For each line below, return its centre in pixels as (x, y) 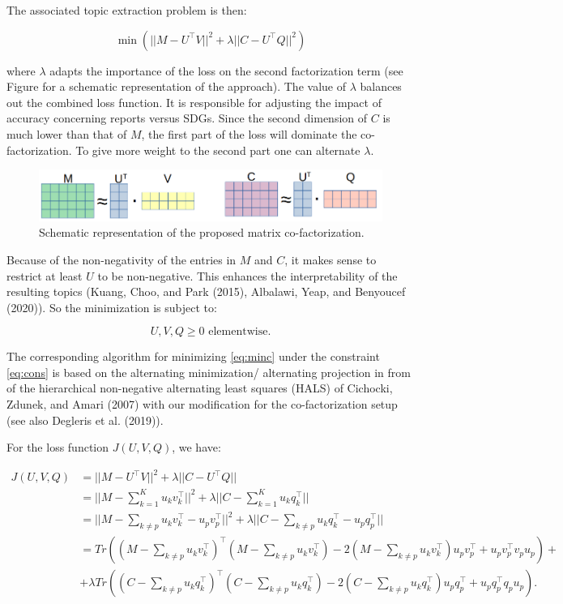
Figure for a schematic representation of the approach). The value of (176, 86)
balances (381, 86)
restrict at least (45, 275)
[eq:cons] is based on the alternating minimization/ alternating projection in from (209, 372)
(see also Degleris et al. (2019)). (85, 420)
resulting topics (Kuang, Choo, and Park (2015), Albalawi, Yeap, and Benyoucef (206, 291)
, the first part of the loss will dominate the (249, 133)
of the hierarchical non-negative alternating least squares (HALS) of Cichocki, (200, 388)
